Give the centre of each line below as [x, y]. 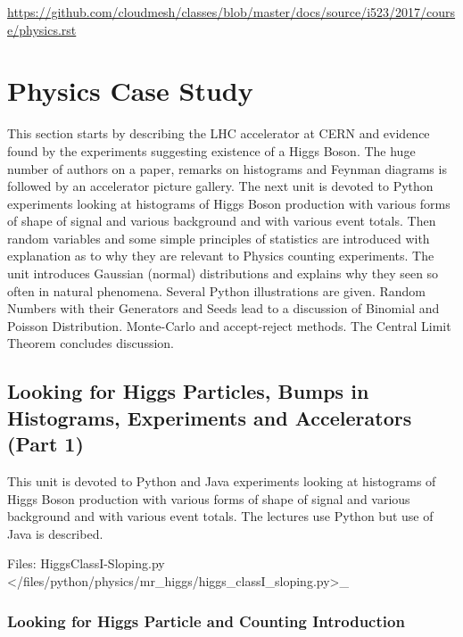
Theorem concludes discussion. [91, 343]
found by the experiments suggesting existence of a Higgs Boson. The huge [211, 150]
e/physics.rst [42, 29]
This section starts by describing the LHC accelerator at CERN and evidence [219, 133]
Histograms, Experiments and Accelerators [210, 417]
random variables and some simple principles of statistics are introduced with [219, 238]
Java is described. [55, 533]
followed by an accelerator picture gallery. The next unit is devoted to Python [220, 186]
